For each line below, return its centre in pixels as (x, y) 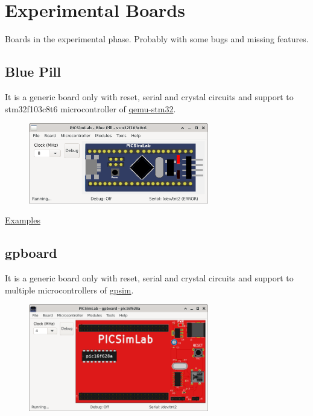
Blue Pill (33, 72)
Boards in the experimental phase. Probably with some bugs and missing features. (157, 39)
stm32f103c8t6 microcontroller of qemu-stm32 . (90, 108)
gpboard (31, 253)
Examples (23, 220)
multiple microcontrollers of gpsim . (69, 290)
